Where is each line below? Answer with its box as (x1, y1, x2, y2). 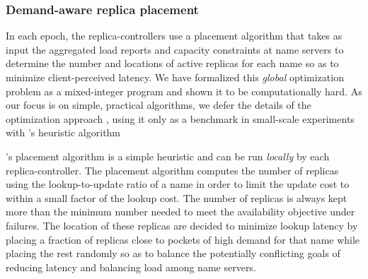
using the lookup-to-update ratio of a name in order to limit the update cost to (6, 177, 350, 191)
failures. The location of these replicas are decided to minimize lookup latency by (6, 218, 358, 232)
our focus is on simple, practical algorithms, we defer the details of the (6, 97, 311, 112)
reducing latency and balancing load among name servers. (6, 259, 256, 274)
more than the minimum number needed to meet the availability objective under (6, 204, 355, 219)
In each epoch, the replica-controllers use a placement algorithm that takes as (6, 28, 343, 43)
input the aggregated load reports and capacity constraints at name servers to (6, 42, 344, 57)
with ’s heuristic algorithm (6, 125, 121, 140)
